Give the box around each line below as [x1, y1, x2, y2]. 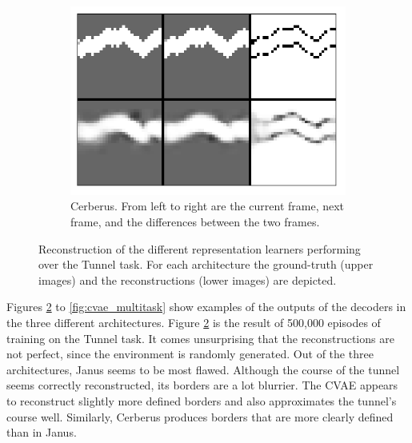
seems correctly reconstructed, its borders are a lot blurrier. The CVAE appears [6, 377, 398, 393]
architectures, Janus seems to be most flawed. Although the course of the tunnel [6, 361, 400, 377]
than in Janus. [6, 424, 77, 441]
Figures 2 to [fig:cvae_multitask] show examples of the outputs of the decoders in [6, 298, 406, 315]
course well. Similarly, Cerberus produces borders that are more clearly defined [6, 408, 394, 425]
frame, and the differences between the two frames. [70, 214, 320, 230]
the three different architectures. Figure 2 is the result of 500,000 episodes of [6, 314, 381, 330]
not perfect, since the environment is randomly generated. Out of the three [6, 345, 374, 362]
